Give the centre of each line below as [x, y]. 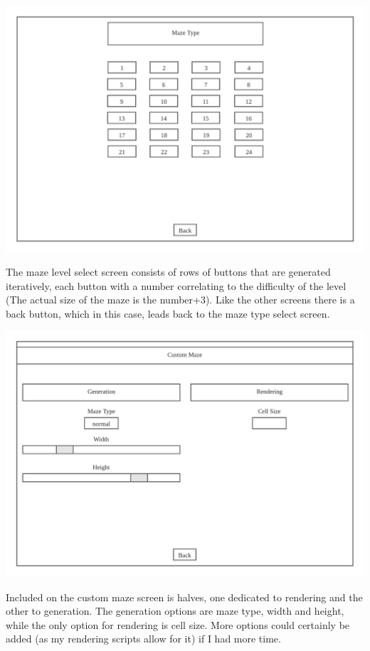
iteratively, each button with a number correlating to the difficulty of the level [176, 285]
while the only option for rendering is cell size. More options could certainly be [178, 624]
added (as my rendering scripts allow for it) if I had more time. [143, 639]
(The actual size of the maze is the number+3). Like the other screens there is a [180, 300]
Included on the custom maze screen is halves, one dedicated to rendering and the [184, 597]
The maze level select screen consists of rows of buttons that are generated [168, 272]
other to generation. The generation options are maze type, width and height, [175, 611]
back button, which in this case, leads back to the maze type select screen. [168, 313]
